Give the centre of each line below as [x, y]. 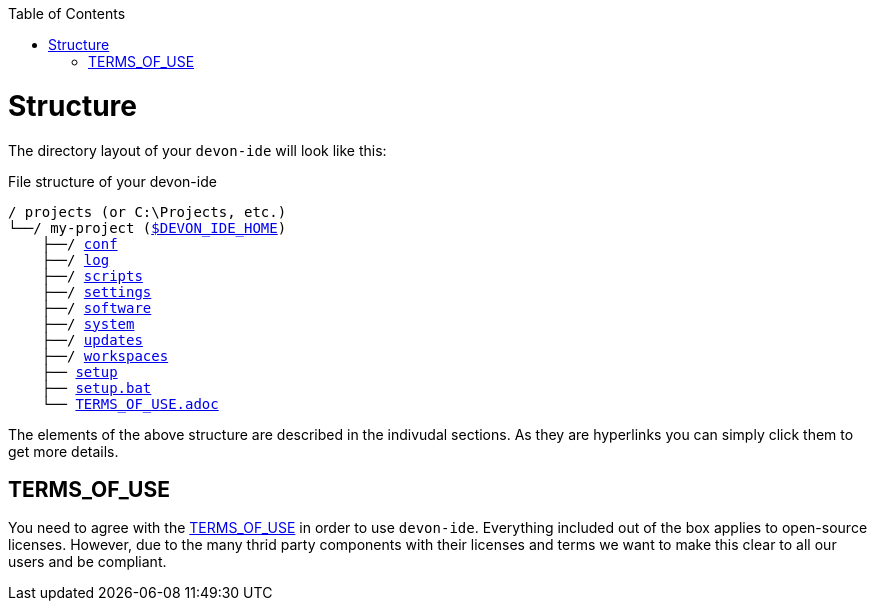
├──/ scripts [92, 275]
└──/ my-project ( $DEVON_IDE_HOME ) [147, 227]
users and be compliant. [87, 562]
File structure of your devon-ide [112, 181]
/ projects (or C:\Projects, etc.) [147, 211]
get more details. [63, 451]
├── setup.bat [96, 387]
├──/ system [88, 323]
